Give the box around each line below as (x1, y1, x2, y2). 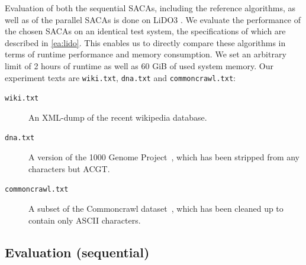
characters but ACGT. (28, 162, 110, 174)
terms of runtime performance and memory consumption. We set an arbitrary (5, 48, 286, 60)
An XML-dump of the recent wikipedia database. (28, 111, 207, 123)
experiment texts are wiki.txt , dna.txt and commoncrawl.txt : (5, 71, 236, 83)
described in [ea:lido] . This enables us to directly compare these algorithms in (5, 36, 286, 49)
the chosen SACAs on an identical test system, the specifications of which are (5, 25, 286, 37)
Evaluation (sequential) (5, 243, 150, 261)
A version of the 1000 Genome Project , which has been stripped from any (28, 151, 300, 163)
